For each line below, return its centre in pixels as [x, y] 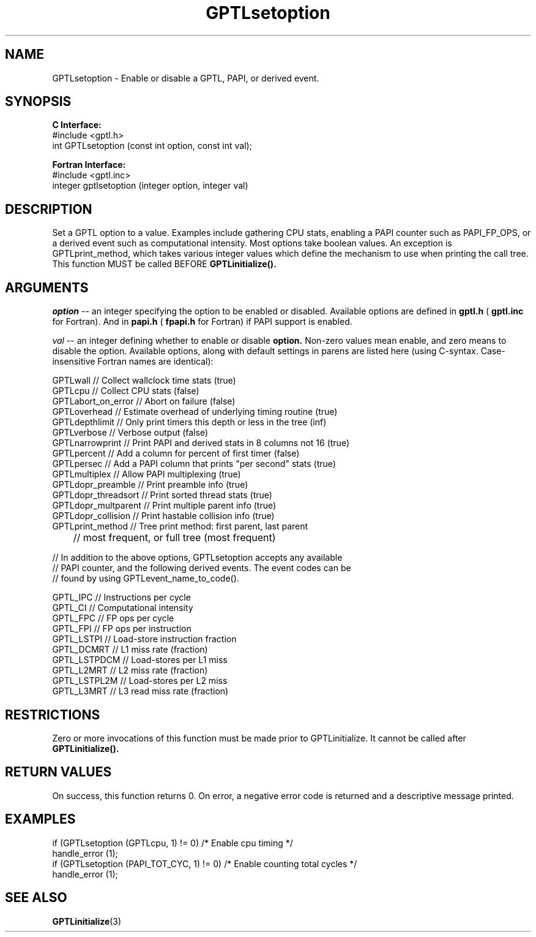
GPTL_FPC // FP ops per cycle [113, 618]
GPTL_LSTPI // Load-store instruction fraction [144, 639]
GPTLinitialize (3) [87, 921]
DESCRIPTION [49, 209]
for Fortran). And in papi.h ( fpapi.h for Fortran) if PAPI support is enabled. [202, 322]
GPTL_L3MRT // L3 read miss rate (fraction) [140, 691]
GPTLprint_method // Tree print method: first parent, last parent [180, 526]
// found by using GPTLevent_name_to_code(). [146, 579]
